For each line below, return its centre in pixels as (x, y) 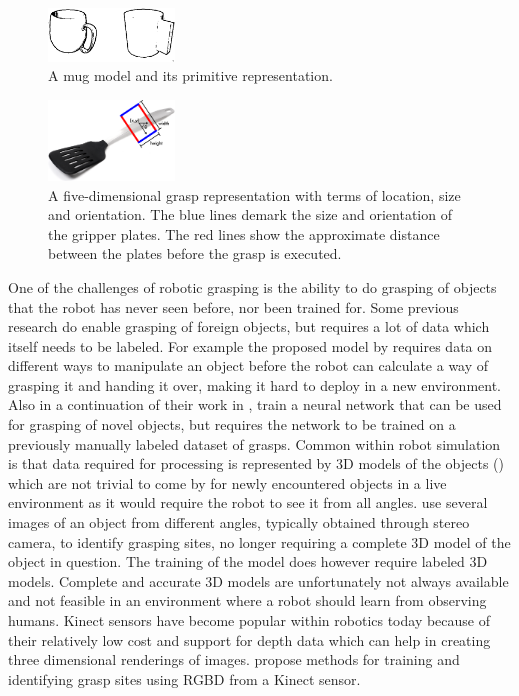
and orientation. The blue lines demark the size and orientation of (250, 214)
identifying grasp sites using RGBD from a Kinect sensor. (184, 678)
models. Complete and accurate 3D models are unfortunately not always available (258, 580)
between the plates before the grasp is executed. (195, 253)
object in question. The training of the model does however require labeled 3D (248, 561)
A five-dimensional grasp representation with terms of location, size (254, 194)
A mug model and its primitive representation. (190, 75)
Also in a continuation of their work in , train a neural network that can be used (255, 404)
